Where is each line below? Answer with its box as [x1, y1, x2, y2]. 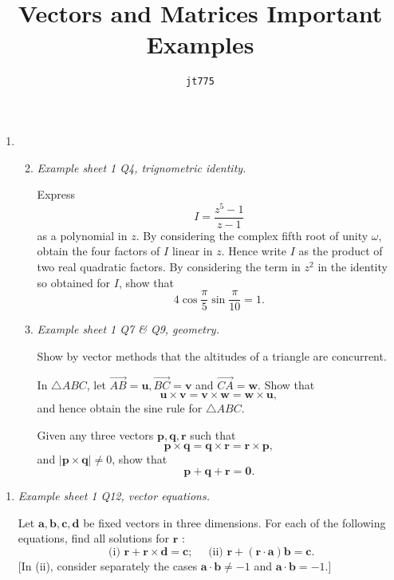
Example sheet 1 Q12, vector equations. [18, 487, 210, 504]
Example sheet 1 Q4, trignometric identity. [37, 159, 246, 176]
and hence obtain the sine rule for [37, 400, 203, 416]
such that [190, 426, 236, 443]
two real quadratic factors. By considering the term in [37, 258, 301, 275]
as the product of [298, 243, 383, 259]
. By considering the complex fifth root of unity [136, 227, 368, 243]
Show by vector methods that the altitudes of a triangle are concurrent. [37, 347, 387, 364]
